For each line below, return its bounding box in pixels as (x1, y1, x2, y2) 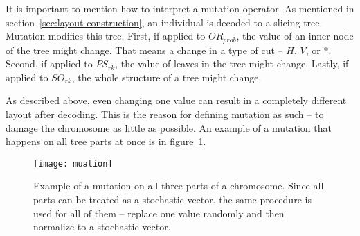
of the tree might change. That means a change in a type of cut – (6, 42, 283, 57)
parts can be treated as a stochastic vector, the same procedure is (33, 192, 312, 207)
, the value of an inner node (236, 28, 354, 43)
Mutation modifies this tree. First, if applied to (6, 28, 206, 43)
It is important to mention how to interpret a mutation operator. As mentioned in (6, 1, 354, 15)
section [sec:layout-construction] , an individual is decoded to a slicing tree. (6, 15, 323, 29)
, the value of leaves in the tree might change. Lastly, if (115, 56, 349, 71)
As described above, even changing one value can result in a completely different (6, 93, 347, 108)
